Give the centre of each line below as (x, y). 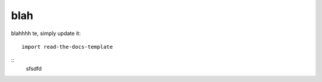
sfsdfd (34, 68)
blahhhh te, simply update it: (46, 33)
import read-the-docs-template (67, 47)
